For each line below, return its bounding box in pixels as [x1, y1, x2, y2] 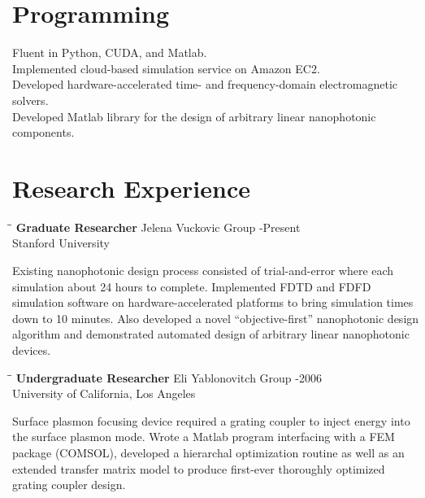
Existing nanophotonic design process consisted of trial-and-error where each [12, 262, 394, 278]
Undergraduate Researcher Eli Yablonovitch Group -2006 [15, 369, 322, 386]
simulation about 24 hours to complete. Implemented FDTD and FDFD [12, 277, 371, 295]
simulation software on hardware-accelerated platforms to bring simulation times [12, 294, 414, 311]
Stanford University [12, 234, 110, 251]
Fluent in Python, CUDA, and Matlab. [12, 44, 207, 61]
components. [12, 124, 75, 141]
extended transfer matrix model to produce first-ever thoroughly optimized [12, 460, 385, 477]
